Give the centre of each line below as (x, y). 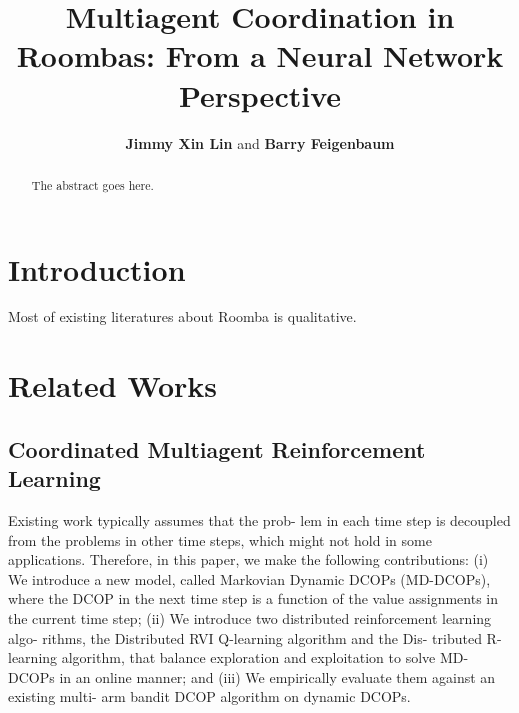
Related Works (113, 385)
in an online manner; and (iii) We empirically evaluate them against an (277, 676)
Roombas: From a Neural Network (260, 55)
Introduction (97, 268)
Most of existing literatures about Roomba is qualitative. (182, 316)
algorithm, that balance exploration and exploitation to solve (248, 657)
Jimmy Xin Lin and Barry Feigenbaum (260, 142)
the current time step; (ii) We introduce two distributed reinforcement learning (250, 618)
